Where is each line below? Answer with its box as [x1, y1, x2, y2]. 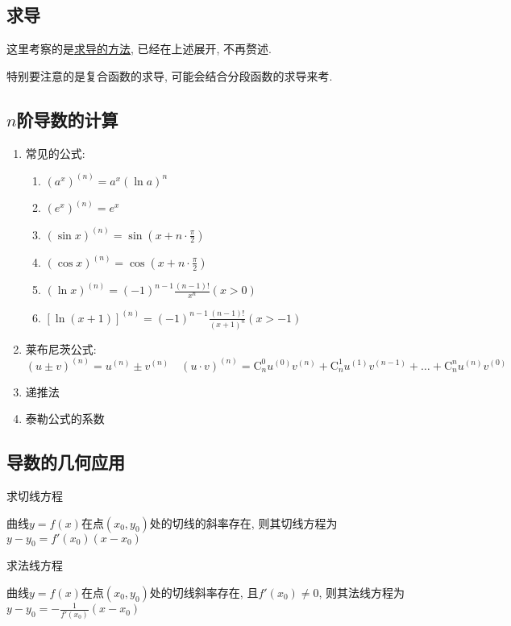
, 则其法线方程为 [318, 583, 405, 600]
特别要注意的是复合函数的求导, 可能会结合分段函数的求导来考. [6, 67, 333, 84]
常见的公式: [25, 144, 85, 161]
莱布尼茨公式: [25, 340, 97, 357]
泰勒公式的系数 [25, 410, 105, 427]
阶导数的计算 [16, 106, 118, 131]
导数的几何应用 [6, 450, 125, 475]
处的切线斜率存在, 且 [149, 583, 259, 600]
